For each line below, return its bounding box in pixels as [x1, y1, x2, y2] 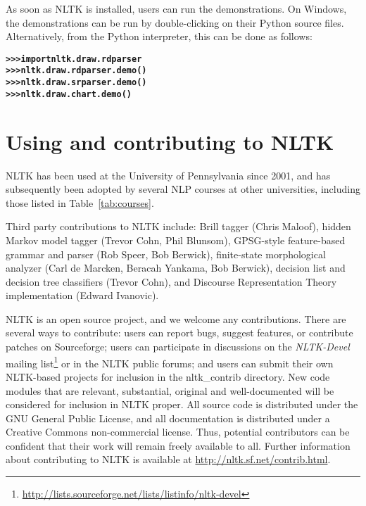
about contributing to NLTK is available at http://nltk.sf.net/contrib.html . [6, 452, 331, 467]
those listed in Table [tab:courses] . [6, 195, 154, 210]
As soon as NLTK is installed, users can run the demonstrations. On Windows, [6, 1, 347, 15]
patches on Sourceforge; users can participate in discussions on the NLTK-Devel [6, 339, 350, 354]
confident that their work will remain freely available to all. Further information [6, 438, 351, 453]
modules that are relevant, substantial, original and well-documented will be [6, 383, 334, 398]
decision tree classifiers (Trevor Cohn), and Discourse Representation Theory [6, 274, 337, 289]
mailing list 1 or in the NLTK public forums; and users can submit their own [6, 353, 334, 370]
